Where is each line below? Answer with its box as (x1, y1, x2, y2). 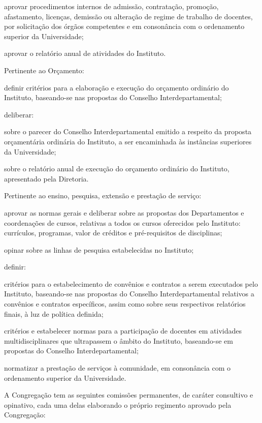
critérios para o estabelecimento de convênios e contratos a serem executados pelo (4, 278, 258, 289)
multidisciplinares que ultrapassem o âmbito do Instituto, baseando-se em (4, 335, 233, 346)
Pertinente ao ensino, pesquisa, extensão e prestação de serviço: (4, 190, 202, 201)
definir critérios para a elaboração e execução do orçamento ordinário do (4, 82, 229, 93)
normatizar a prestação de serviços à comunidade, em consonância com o (4, 362, 231, 373)
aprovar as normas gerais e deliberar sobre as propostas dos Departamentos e (4, 207, 244, 218)
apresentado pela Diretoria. (4, 173, 89, 184)
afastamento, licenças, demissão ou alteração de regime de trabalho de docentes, (4, 11, 253, 21)
